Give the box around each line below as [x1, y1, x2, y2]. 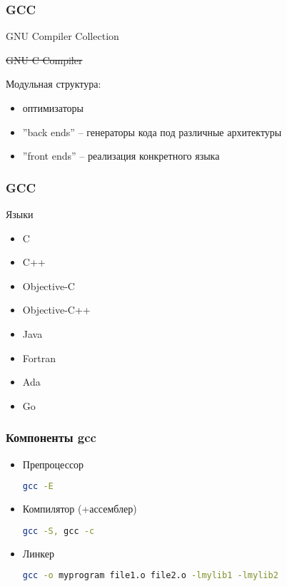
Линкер [22, 545, 54, 560]
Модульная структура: [6, 76, 101, 91]
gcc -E [22, 481, 54, 492]
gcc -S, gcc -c [22, 525, 95, 536]
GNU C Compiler [6, 52, 83, 67]
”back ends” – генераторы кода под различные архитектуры [22, 124, 282, 139]
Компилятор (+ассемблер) [22, 501, 137, 516]
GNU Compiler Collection [6, 29, 119, 43]
